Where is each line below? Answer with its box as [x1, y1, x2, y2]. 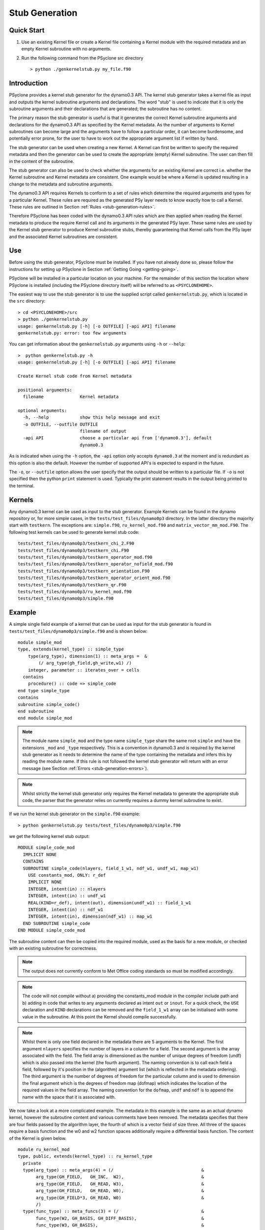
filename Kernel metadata [23, 394, 119, 400]
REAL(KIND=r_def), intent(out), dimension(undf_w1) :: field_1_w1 [27, 900, 191, 905]
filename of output [79, 429, 127, 434]
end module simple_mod [18, 715, 73, 721]
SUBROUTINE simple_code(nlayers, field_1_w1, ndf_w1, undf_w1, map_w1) [23, 865, 199, 871]
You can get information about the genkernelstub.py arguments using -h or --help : [9, 341, 186, 347]
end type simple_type [18, 688, 70, 693]
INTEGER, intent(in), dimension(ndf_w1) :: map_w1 [27, 914, 153, 920]
